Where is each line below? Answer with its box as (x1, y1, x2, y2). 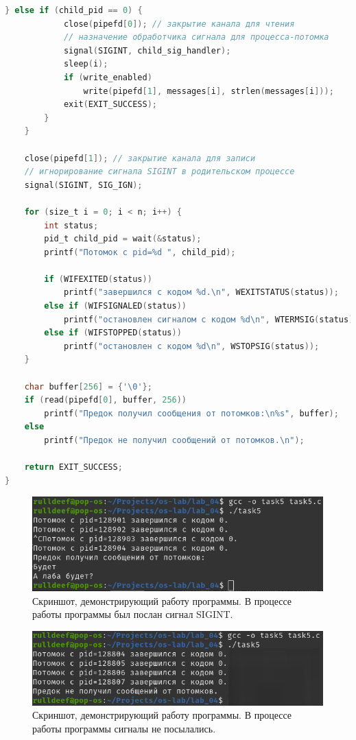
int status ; (44, 220, 99, 230)
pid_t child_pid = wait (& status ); (44, 234, 202, 244)
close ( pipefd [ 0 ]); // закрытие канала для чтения (63, 19, 295, 29)
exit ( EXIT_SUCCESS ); (63, 99, 157, 110)
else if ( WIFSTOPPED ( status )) (44, 328, 182, 338)
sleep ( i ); (63, 59, 108, 69)
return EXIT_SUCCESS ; (24, 462, 123, 473)
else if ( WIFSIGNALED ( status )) (44, 301, 187, 311)
